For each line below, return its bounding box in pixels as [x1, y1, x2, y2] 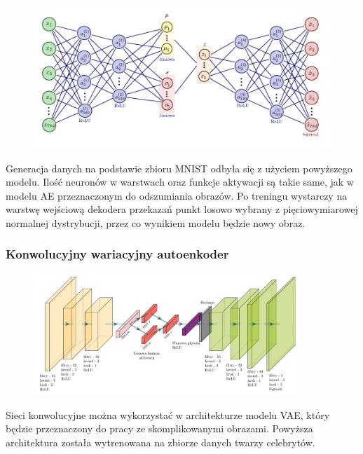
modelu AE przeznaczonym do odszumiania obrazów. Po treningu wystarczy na [6, 188, 348, 202]
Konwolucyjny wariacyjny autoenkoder [6, 245, 229, 263]
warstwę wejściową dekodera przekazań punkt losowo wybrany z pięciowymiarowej [6, 202, 358, 216]
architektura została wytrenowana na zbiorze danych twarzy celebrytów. [6, 434, 315, 449]
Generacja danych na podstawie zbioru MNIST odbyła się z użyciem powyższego [6, 160, 352, 175]
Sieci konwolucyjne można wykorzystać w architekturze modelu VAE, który [6, 407, 330, 422]
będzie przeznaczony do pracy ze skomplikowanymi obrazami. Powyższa [6, 421, 313, 436]
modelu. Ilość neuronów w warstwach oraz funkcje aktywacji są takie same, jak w [6, 174, 354, 189]
